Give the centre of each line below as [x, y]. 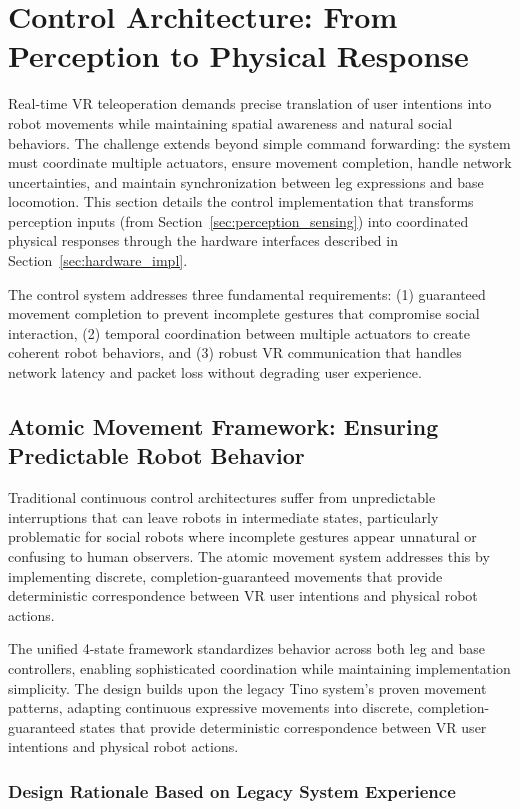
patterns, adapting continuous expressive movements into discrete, [211, 707]
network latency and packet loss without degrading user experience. [215, 372]
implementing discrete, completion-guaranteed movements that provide [225, 575]
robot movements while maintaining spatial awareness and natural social [230, 122]
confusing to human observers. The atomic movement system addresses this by [249, 556]
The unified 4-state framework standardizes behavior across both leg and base [247, 648]
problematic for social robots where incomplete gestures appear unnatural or [242, 536]
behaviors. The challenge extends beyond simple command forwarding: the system [259, 142]
